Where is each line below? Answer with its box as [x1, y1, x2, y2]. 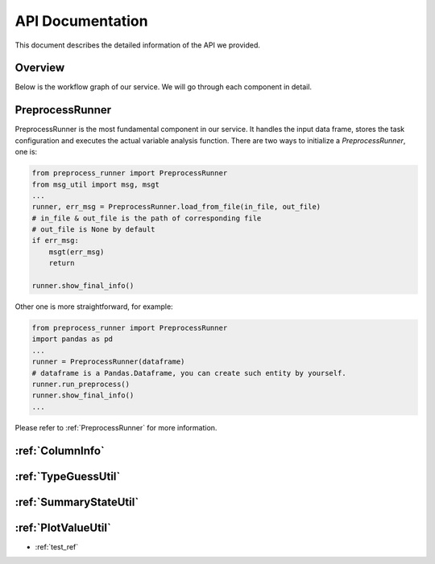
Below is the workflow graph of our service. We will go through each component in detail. [14, 82, 313, 92]
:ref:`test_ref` [35, 541, 79, 551]
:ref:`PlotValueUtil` [14, 521, 112, 534]
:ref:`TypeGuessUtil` [14, 469, 121, 483]
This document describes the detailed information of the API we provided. [14, 40, 261, 50]
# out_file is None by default [31, 225, 156, 234]
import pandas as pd [31, 335, 113, 344]
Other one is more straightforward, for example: [14, 302, 173, 311]
